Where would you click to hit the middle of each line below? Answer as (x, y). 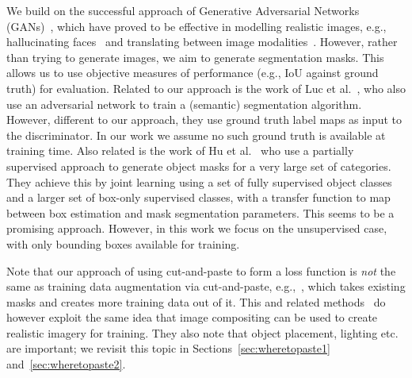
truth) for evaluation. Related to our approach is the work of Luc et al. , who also (206, 88)
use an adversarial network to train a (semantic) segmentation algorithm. (184, 104)
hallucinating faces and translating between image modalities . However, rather (202, 42)
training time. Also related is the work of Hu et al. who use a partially (180, 150)
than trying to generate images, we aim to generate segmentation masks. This (195, 57)
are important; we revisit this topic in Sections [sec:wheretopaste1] (168, 348)
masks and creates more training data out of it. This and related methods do (196, 301)
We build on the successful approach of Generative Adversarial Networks (183, 10)
